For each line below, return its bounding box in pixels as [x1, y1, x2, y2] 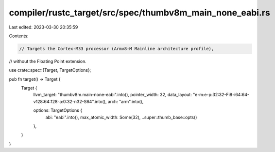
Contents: [9, 33, 29, 39]
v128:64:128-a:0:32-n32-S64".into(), [33, 98, 107, 104]
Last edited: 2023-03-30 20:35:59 [9, 24, 78, 30]
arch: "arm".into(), [107, 98, 144, 104]
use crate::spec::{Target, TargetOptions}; [9, 67, 91, 73]
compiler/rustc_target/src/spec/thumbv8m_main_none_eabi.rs [9, 7, 271, 18]
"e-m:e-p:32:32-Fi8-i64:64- [192, 92, 250, 98]
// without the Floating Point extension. [9, 58, 87, 64]
